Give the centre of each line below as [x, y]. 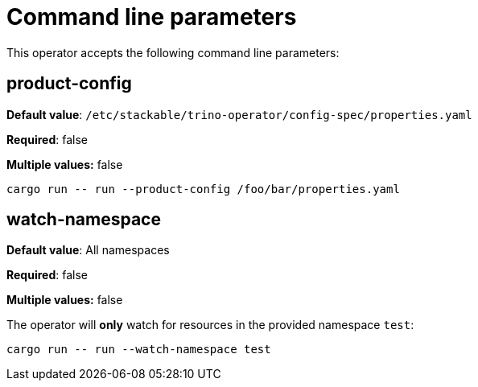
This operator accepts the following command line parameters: [173, 52]
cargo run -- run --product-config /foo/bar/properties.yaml [203, 189]
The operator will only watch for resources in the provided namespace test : [210, 325]
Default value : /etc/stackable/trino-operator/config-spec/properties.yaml [239, 114]
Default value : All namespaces [88, 250]
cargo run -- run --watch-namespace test [139, 350]
